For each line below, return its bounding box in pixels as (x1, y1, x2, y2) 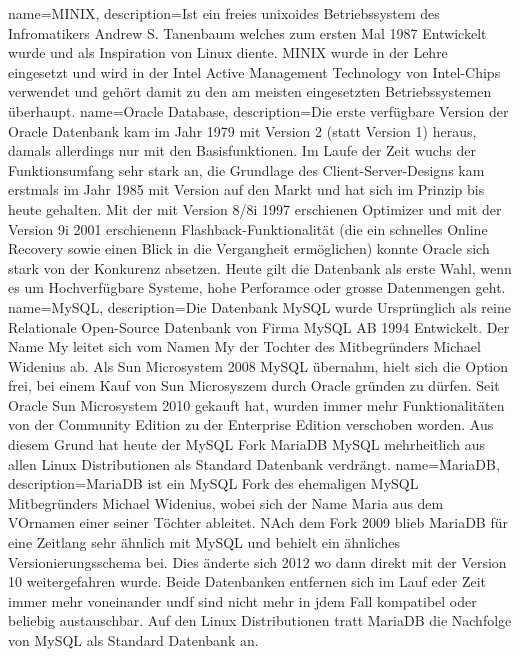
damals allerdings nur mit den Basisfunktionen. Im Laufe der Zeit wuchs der (8, 140, 476, 161)
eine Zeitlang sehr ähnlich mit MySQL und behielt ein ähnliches (8, 532, 401, 553)
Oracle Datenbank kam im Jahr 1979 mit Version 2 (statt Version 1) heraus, (8, 120, 477, 141)
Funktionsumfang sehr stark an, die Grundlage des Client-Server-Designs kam (8, 159, 485, 180)
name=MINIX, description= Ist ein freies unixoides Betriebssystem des (8, 3, 440, 23)
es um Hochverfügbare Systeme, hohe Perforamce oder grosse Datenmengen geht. (8, 277, 506, 298)
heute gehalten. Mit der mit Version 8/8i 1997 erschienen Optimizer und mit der (8, 198, 502, 219)
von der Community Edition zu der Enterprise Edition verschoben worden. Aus (8, 414, 494, 435)
